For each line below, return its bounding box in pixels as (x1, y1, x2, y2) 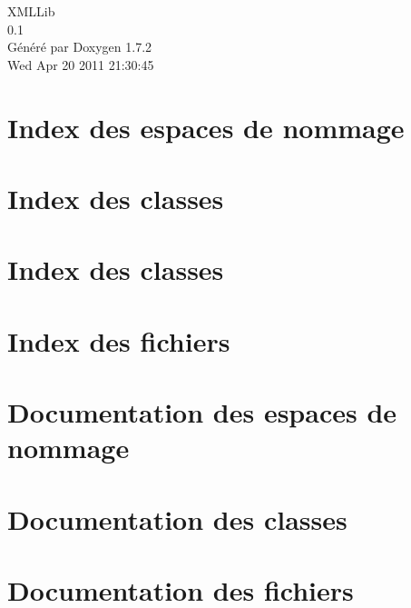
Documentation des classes (7, 500, 347, 537)
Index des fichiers (7, 322, 230, 359)
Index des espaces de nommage (7, 108, 405, 145)
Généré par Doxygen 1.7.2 (7, 37, 152, 56)
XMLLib (7, 2, 55, 20)
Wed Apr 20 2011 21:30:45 (7, 55, 154, 74)
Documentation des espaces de (7, 394, 397, 431)
